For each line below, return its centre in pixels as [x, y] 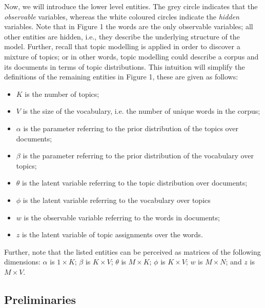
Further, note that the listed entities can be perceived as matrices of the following [132, 251]
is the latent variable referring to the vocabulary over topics [117, 200]
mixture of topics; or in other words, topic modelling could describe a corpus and [131, 56]
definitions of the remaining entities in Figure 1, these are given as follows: [121, 77]
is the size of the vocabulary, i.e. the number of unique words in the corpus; [141, 111]
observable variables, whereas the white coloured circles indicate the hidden [122, 16]
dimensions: [22, 262]
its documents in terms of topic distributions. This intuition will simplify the [125, 66]
